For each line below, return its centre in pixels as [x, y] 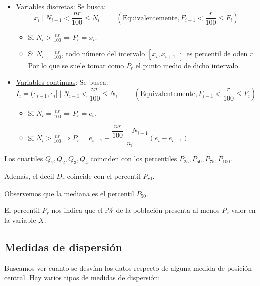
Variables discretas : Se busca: [61, 6]
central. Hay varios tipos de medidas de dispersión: [82, 278]
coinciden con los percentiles [134, 159]
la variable [20, 219]
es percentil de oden [217, 54]
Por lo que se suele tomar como [76, 65]
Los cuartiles [24, 159]
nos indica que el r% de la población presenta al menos [136, 210]
